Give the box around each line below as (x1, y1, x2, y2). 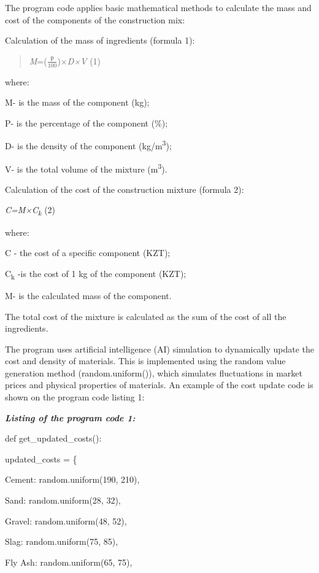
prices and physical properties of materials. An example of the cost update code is (5, 378, 313, 391)
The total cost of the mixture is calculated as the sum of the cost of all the (5, 310, 286, 322)
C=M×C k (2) (5, 203, 56, 218)
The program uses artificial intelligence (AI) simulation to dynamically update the (5, 342, 314, 355)
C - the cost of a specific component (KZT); (5, 246, 171, 259)
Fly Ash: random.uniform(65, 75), (5, 555, 133, 568)
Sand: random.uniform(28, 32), (5, 494, 121, 507)
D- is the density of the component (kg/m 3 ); (5, 138, 172, 152)
